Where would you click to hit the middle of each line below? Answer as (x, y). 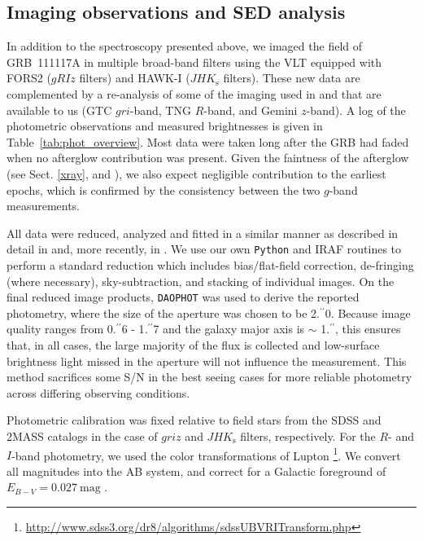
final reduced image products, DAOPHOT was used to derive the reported (183, 297)
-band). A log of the (356, 110)
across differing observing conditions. (98, 392)
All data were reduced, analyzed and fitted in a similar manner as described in (203, 233)
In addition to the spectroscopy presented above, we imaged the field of (185, 46)
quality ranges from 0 (60, 329)
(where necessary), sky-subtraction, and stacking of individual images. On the (201, 281)
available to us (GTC (59, 110)
